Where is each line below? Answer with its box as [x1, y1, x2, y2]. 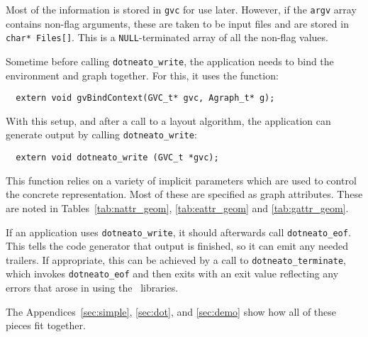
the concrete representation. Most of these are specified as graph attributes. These [6, 187, 363, 201]
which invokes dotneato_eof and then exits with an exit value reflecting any [6, 266, 339, 281]
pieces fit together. [6, 318, 86, 333]
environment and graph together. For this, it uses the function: [6, 67, 279, 82]
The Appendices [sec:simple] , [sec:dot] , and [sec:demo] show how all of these [6, 304, 337, 319]
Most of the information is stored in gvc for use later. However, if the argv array [6, 2, 357, 16]
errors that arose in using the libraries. [6, 280, 179, 295]
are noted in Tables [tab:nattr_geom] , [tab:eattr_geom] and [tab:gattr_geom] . [6, 200, 349, 215]
